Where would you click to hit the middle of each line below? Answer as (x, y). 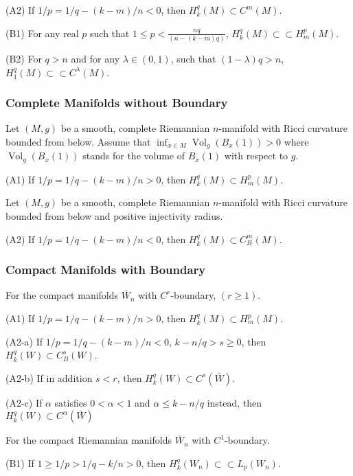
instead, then (235, 402)
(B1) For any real (42, 33)
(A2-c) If (24, 402)
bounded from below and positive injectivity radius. (114, 216)
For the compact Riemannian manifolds (89, 440)
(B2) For (24, 58)
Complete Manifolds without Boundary (117, 103)
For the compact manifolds (62, 295)
